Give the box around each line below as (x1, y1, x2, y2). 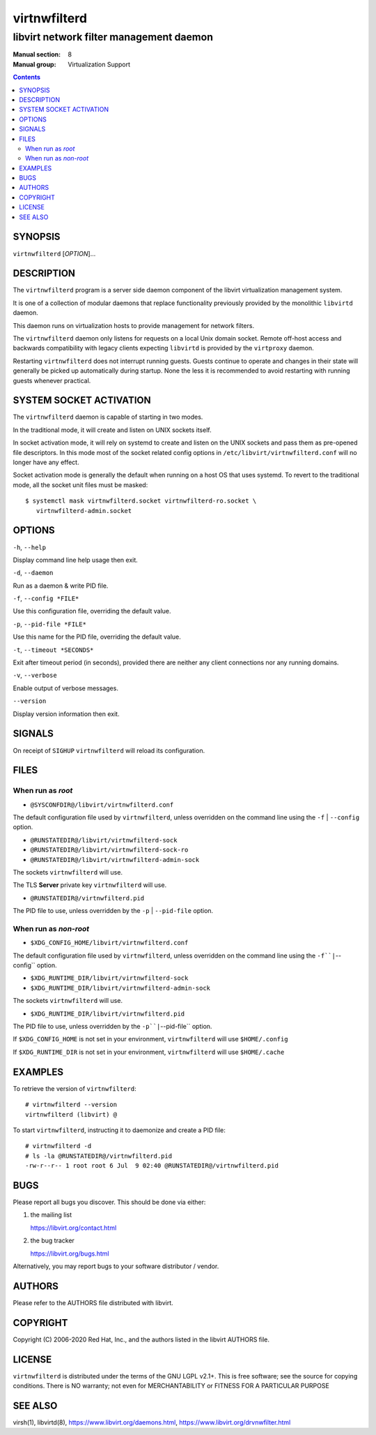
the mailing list (30, 1211, 72, 1219)
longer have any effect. (13, 458, 79, 467)
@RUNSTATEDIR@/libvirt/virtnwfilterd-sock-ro (30, 846, 189, 854)
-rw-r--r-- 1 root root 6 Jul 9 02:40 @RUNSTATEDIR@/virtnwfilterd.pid (25, 1162, 279, 1170)
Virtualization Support (68, 60, 131, 68)
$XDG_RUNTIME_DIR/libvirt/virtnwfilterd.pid (30, 1009, 185, 1018)
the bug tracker (30, 1236, 75, 1245)
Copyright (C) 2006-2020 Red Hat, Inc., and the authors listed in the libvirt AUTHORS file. (13, 1335, 270, 1344)
